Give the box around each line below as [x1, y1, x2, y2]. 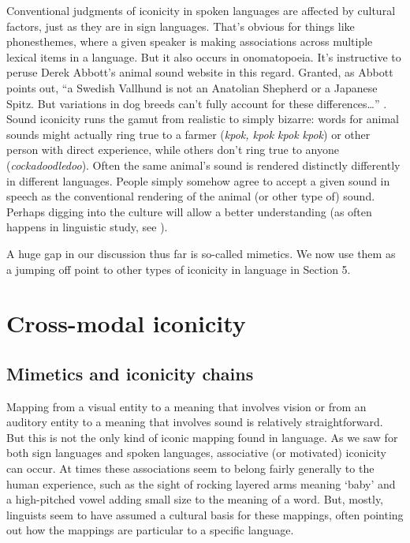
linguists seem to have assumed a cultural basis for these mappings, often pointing [6, 506, 404, 522]
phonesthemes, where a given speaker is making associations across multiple [6, 33, 373, 50]
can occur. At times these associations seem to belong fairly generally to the [6, 460, 375, 477]
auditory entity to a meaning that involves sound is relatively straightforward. [6, 414, 383, 430]
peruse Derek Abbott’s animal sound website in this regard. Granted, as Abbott [6, 64, 393, 81]
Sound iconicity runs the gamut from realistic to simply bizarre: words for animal [6, 110, 399, 127]
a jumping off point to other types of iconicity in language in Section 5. [6, 260, 351, 277]
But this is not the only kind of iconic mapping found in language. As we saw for [6, 429, 398, 445]
